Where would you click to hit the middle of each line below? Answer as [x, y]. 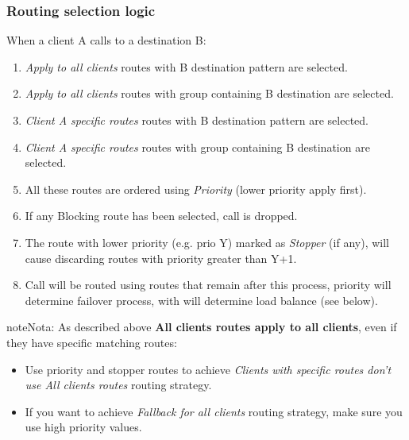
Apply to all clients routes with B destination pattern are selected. [186, 66]
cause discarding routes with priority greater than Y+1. [161, 258]
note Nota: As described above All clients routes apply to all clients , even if [202, 327]
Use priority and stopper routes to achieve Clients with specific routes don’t [208, 369]
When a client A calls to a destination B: [106, 40]
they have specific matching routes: [92, 342]
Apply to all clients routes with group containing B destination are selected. [209, 93]
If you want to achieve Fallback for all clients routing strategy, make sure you [214, 411]
